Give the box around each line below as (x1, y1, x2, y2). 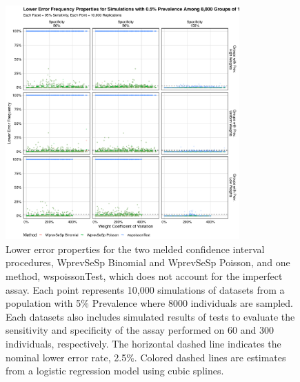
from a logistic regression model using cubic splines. (6, 363, 224, 378)
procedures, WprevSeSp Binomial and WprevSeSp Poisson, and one (6, 255, 290, 270)
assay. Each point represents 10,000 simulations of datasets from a (6, 282, 285, 296)
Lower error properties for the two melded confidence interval (6, 241, 265, 256)
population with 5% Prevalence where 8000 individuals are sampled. (6, 296, 293, 310)
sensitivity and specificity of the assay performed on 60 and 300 (6, 323, 274, 337)
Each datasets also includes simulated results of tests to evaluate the (6, 309, 295, 323)
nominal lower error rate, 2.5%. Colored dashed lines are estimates (6, 350, 286, 364)
